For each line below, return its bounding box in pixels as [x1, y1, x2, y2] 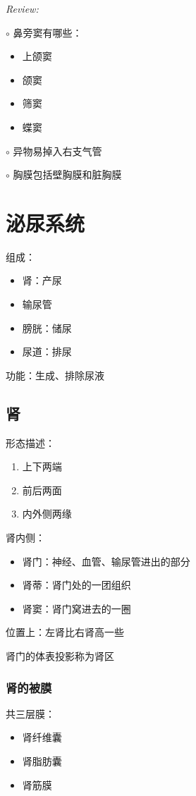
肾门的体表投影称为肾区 [6, 648, 114, 663]
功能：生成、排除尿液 [6, 367, 104, 382]
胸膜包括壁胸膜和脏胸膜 [13, 167, 122, 182]
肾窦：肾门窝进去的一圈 [22, 601, 131, 616]
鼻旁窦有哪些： [13, 25, 82, 39]
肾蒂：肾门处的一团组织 [22, 577, 131, 592]
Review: [6, 1, 39, 16]
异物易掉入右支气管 [13, 143, 102, 158]
